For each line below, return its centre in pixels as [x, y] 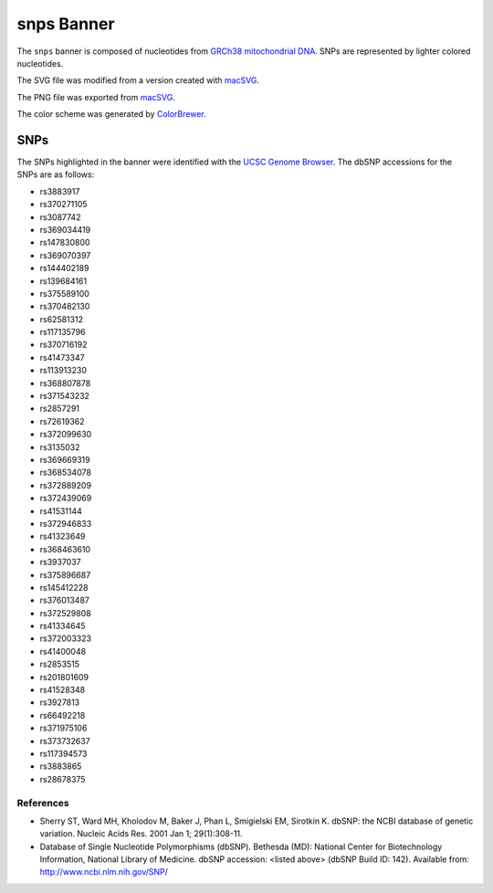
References [43, 803]
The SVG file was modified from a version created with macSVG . [138, 80]
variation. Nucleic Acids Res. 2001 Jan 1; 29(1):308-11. [141, 834]
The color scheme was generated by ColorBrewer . [111, 114]
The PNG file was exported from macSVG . [96, 97]
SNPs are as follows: [56, 174]
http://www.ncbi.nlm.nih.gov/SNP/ [104, 872]
